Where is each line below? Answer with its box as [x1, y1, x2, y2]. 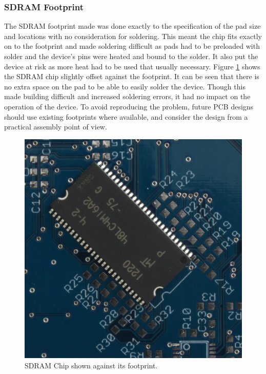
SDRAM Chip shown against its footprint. [25, 360, 158, 370]
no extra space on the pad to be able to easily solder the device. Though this [4, 81, 245, 91]
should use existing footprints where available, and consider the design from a [4, 111, 248, 122]
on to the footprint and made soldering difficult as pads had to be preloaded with [4, 41, 260, 51]
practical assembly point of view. [4, 121, 107, 132]
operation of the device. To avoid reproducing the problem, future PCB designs [4, 101, 254, 111]
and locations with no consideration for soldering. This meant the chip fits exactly [4, 30, 262, 41]
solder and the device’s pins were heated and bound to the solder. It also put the [4, 51, 258, 61]
